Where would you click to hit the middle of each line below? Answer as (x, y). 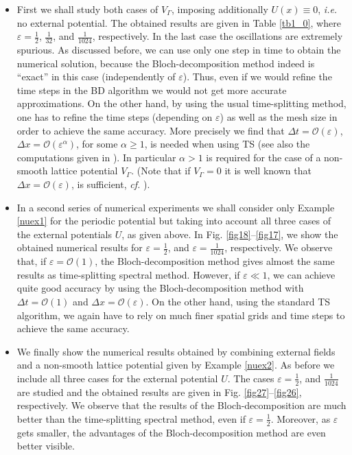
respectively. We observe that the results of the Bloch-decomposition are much (181, 405)
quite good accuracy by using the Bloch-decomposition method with (160, 288)
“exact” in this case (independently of (96, 77)
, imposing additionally (220, 9)
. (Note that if (161, 171)
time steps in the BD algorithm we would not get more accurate (152, 90)
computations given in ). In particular (96, 157)
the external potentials (64, 234)
